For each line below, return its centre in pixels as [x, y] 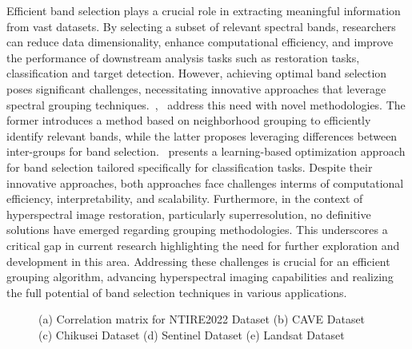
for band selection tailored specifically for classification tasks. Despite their [190, 167]
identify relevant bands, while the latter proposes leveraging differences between [202, 135]
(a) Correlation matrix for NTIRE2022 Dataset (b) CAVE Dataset [202, 319]
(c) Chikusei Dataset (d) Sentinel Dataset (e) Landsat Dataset [192, 334]
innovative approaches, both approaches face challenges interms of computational [205, 182]
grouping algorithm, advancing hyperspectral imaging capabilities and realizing [200, 277]
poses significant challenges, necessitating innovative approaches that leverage [196, 88]
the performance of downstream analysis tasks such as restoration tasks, [183, 57]
